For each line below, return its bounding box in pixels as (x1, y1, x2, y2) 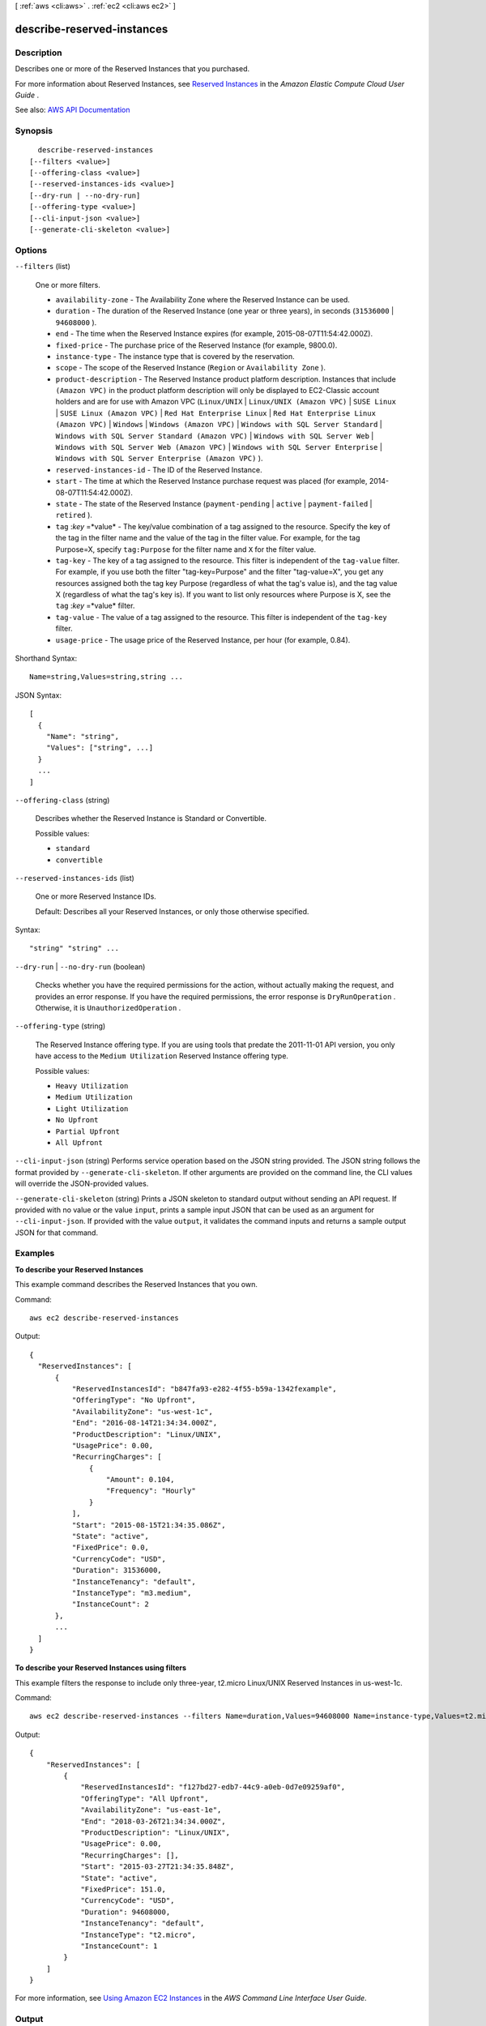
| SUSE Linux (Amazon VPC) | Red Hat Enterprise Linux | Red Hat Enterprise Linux (55, 408, 377, 417)
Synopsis (15, 126, 53, 137)
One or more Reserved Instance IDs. (35, 891, 157, 901)
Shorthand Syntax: (15, 653, 77, 664)
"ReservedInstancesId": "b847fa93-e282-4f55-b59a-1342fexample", (71, 1384, 337, 1393)
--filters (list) (15, 262, 70, 271)
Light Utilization (55, 1104, 129, 1113)
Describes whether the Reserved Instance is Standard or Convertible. (35, 814, 267, 823)
